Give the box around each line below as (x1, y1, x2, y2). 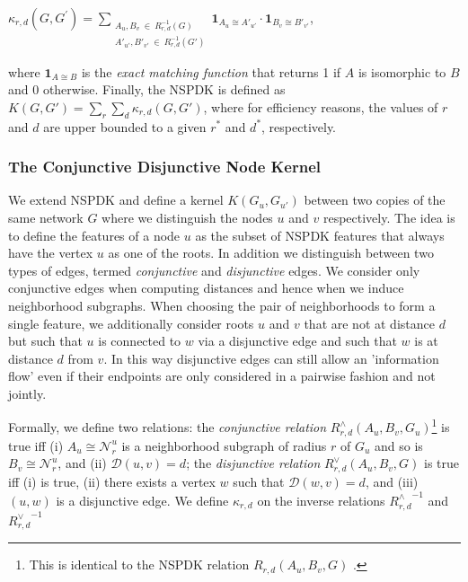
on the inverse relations (257, 490, 385, 509)
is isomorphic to (358, 62, 446, 81)
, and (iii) (365, 472, 419, 491)
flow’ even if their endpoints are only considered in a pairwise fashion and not (8, 366, 436, 385)
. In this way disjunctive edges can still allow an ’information (103, 348, 439, 367)
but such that (8, 331, 83, 350)
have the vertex (8, 243, 93, 262)
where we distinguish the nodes (102, 207, 273, 226)
